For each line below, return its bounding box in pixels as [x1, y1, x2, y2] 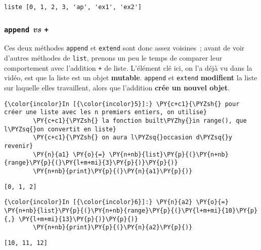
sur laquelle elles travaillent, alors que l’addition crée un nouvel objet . [4, 82, 230, 93]
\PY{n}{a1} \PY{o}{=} [33, 151, 106, 158]
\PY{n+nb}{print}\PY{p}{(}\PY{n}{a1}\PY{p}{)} [33, 167, 193, 175]
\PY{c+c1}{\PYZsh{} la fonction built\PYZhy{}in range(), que [33, 117, 247, 124]
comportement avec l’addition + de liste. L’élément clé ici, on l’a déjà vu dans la [4, 62, 252, 73]
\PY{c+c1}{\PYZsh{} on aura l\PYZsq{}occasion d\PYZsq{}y [33, 134, 233, 141]
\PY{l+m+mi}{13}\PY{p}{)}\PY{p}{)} [18, 215, 138, 223]
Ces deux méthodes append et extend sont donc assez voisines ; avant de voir [4, 42, 245, 53]
